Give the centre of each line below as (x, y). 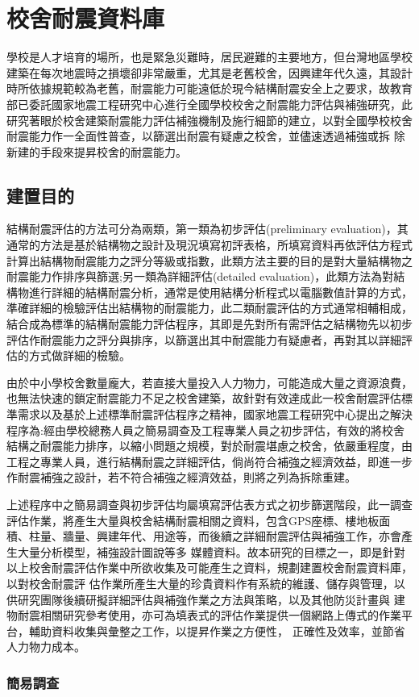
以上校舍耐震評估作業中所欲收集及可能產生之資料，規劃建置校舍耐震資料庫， (209, 568)
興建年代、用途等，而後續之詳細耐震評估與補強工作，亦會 (249, 536)
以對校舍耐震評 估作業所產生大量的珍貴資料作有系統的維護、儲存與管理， (200, 583)
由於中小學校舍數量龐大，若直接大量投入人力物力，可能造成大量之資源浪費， (209, 382)
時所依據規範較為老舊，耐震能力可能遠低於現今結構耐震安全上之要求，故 (198, 88)
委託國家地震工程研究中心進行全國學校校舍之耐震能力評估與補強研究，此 (220, 104)
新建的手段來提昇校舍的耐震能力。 (97, 151)
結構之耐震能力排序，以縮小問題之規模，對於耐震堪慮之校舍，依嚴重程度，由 (209, 446)
